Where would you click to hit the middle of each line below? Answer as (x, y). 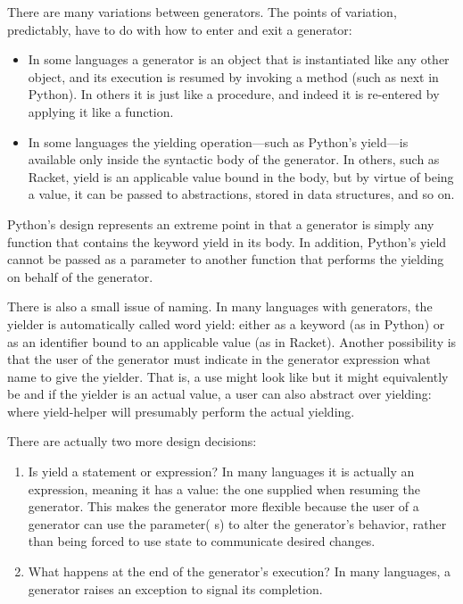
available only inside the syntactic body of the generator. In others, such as (234, 159)
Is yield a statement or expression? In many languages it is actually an (221, 472)
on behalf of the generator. (80, 276)
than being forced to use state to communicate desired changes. (202, 541)
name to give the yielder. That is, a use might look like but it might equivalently (228, 376)
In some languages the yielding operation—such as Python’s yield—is (218, 141)
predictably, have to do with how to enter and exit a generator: (180, 29)
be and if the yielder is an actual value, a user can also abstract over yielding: (219, 394)
